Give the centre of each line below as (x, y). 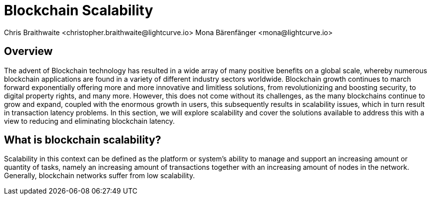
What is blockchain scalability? (83, 140)
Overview (29, 51)
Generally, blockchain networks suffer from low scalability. (99, 176)
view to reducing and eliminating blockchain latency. (90, 121)
